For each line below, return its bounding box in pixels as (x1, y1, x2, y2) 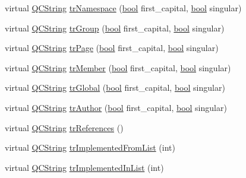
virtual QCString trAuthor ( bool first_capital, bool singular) (5, 101, 227, 113)
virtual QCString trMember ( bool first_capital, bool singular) (5, 61, 231, 74)
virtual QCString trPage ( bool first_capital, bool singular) (5, 42, 219, 54)
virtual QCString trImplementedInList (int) (5, 161, 164, 173)
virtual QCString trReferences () (5, 121, 124, 133)
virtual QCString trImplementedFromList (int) (5, 141, 175, 154)
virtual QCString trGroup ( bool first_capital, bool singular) (5, 21, 225, 34)
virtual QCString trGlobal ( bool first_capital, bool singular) (5, 81, 225, 94)
